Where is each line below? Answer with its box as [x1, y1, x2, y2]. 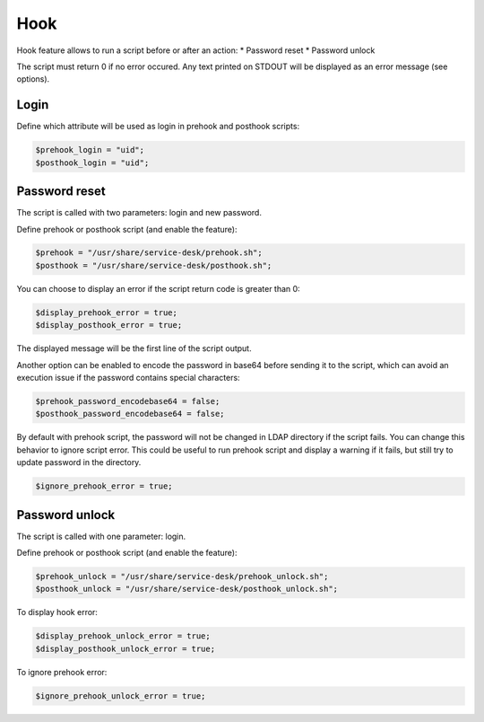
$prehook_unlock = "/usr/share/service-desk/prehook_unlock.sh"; [35, 571, 329, 581]
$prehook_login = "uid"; [35, 145, 145, 155]
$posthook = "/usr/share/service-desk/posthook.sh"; [35, 260, 272, 270]
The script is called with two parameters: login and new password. [16, 207, 262, 218]
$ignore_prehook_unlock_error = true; [35, 691, 206, 700]
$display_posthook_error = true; [35, 320, 183, 330]
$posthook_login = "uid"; [35, 157, 150, 168]
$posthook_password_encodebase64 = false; [35, 409, 225, 419]
